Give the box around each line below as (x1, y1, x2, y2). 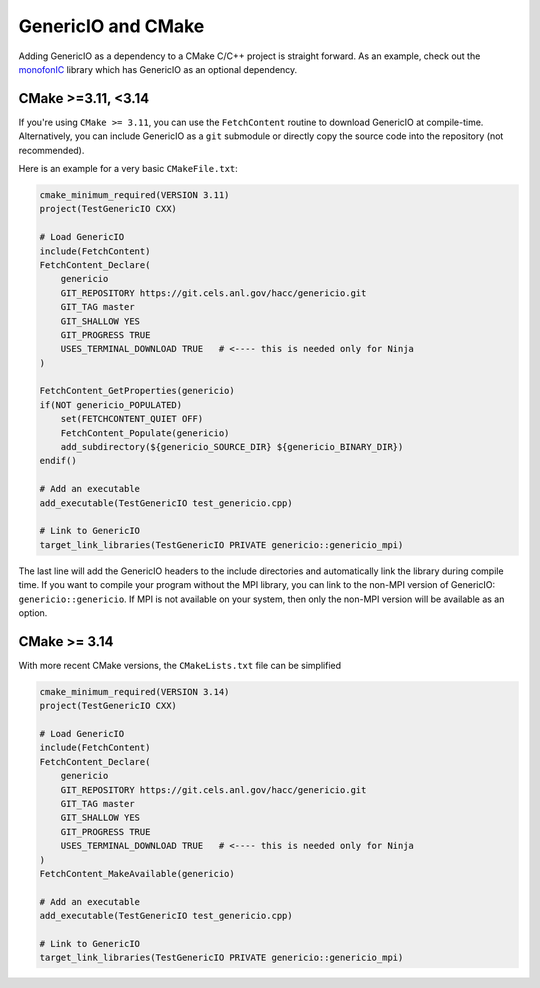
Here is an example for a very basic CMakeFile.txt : (18, 163, 239, 175)
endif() (39, 455, 77, 467)
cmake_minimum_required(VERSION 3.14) (39, 686, 230, 697)
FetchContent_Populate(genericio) (60, 427, 230, 439)
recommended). (18, 144, 85, 156)
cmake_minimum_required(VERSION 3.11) (39, 190, 230, 200)
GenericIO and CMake (18, 15, 205, 37)
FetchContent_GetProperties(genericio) (39, 385, 235, 397)
